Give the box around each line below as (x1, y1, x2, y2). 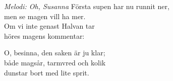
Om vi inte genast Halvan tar (4, 21, 95, 31)
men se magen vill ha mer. (4, 11, 86, 21)
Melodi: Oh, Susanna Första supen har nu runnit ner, (4, 1, 169, 11)
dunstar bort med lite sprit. (4, 67, 89, 77)
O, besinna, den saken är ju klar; (4, 47, 105, 58)
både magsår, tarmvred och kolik (4, 57, 106, 67)
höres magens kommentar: (4, 30, 85, 41)
